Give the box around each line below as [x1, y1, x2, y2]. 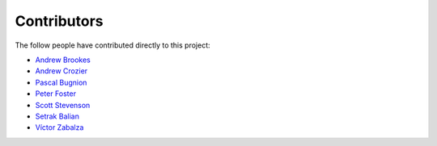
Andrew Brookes [35, 55, 91, 65]
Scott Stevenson [35, 100, 91, 110]
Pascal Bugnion [35, 77, 87, 87]
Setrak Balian [35, 111, 80, 121]
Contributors [15, 12, 104, 30]
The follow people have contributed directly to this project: [15, 40, 210, 50]
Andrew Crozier [35, 66, 88, 76]
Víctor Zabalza [35, 123, 84, 132]
